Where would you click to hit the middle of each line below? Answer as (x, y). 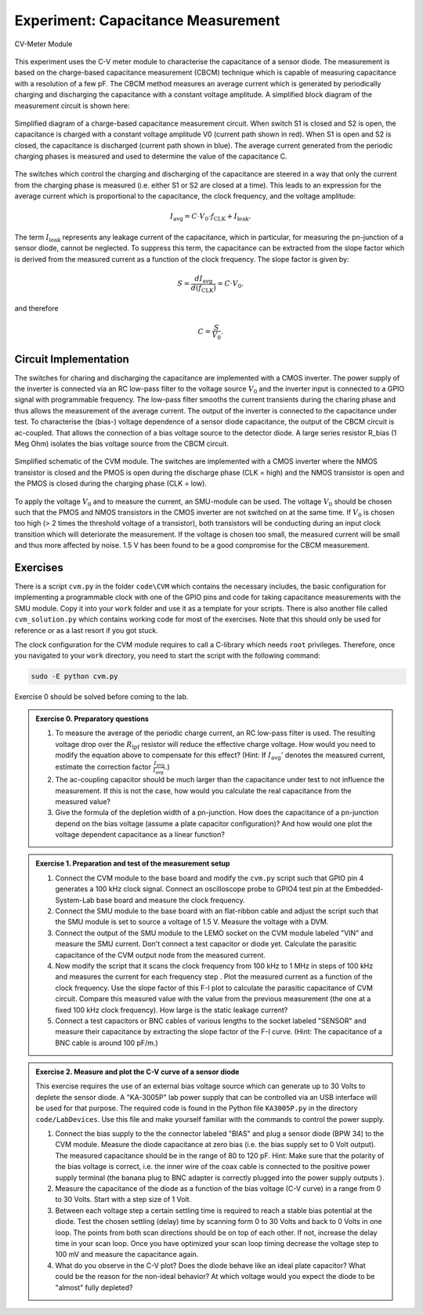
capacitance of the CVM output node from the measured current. (161, 955)
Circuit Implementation (72, 359)
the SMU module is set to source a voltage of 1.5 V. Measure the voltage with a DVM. (192, 922)
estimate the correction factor (103, 767)
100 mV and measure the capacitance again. (127, 1255)
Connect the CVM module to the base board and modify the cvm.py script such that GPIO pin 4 (210, 878)
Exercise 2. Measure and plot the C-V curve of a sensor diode (137, 1072)
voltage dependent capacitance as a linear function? (140, 835)
